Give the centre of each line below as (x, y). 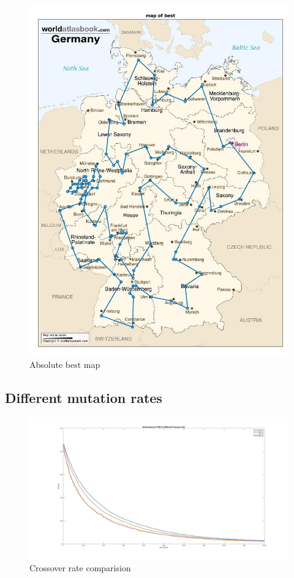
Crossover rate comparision (80, 568)
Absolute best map (65, 364)
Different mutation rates (84, 397)
